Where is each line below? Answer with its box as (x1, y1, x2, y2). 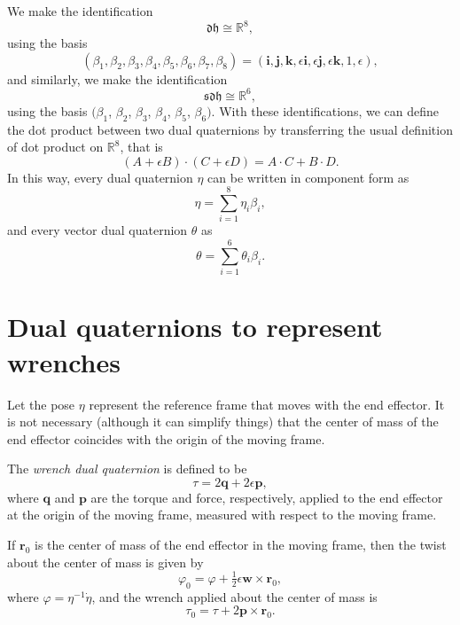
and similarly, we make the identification (7, 69, 228, 88)
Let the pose (7, 395, 75, 413)
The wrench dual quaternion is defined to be (7, 459, 247, 478)
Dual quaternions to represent (7, 309, 383, 345)
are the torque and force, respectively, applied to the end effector (90, 488, 443, 506)
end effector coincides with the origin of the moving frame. (7, 429, 325, 448)
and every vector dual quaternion (7, 221, 188, 239)
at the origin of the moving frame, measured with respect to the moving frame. (7, 505, 437, 524)
